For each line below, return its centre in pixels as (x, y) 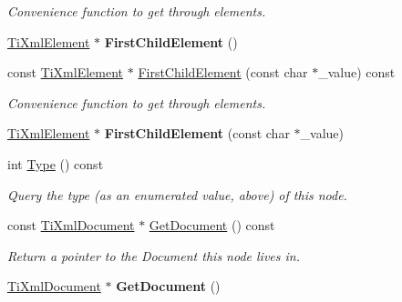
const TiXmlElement (66, 72)
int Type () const (56, 163)
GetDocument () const (212, 225)
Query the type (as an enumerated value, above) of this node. (177, 194)
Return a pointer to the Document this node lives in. (154, 255)
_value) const (357, 72)
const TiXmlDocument (71, 225)
